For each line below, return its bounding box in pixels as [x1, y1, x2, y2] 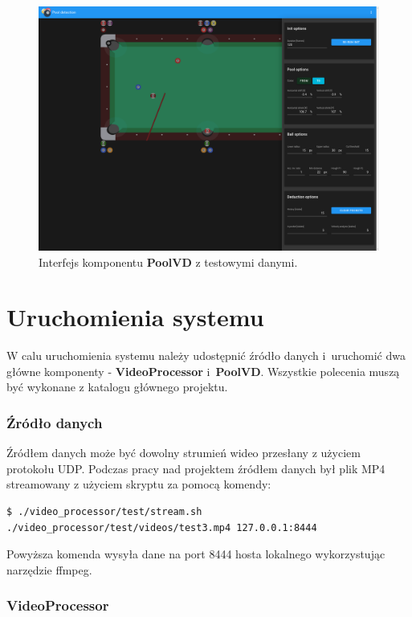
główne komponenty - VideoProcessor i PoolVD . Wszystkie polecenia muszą [6, 362, 400, 379]
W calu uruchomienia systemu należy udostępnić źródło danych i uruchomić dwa [6, 347, 406, 364]
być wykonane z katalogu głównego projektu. [6, 378, 228, 395]
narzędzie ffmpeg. [6, 561, 92, 578]
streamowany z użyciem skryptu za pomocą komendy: [6, 476, 271, 492]
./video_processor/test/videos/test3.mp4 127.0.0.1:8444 [6, 521, 317, 533]
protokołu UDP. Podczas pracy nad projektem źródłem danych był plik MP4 [6, 460, 385, 476]
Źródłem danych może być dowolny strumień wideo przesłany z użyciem [6, 444, 361, 461]
